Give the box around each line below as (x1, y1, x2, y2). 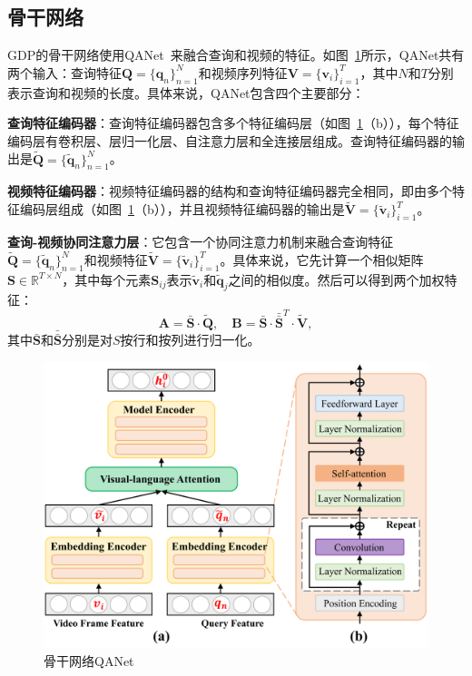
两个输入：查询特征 (7, 63, 122, 82)
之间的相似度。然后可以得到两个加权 (228, 269, 445, 289)
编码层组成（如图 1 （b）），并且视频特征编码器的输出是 (19, 200, 345, 219)
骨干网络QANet (44, 652, 134, 671)
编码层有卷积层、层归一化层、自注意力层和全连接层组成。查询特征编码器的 (7, 131, 452, 150)
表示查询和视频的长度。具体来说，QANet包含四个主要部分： (7, 83, 365, 102)
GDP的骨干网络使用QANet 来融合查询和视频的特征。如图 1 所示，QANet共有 (7, 45, 465, 64)
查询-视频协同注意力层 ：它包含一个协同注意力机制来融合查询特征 (7, 232, 394, 250)
